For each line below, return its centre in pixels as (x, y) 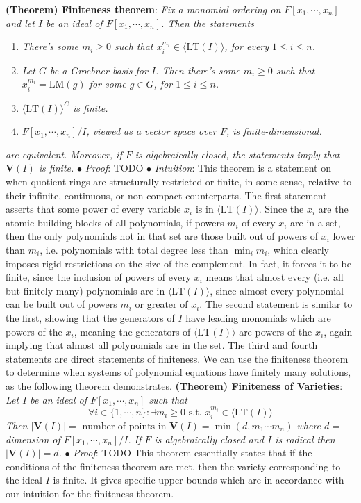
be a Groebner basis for (99, 70)
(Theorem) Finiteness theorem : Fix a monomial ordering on (143, 9)
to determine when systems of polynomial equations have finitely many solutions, (178, 372)
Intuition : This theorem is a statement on (243, 168)
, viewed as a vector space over (151, 131)
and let (20, 23)
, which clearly (298, 249)
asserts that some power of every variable (93, 209)
